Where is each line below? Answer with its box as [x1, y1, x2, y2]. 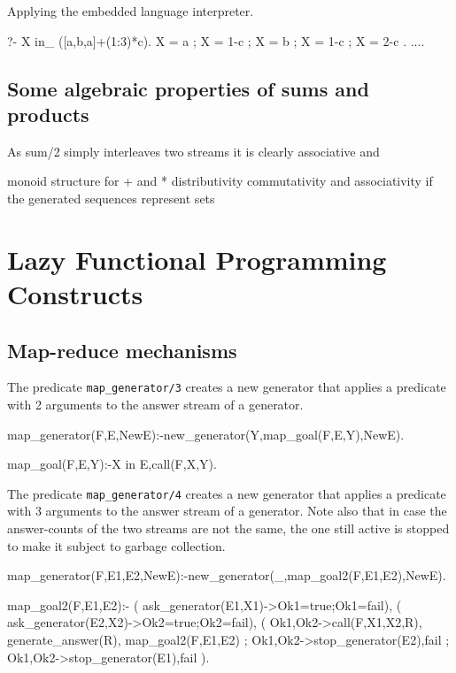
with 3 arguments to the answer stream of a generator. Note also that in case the [7, 501, 447, 520]
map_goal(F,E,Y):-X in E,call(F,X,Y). [7, 455, 217, 473]
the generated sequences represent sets [7, 188, 215, 207]
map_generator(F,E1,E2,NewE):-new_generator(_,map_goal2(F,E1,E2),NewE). [7, 566, 446, 585]
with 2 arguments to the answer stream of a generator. [7, 394, 304, 413]
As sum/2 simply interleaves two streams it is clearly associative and [7, 141, 380, 160]
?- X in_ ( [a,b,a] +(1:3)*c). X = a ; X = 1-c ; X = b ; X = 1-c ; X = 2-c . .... [7, 31, 425, 50]
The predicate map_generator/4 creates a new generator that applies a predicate [7, 484, 446, 502]
